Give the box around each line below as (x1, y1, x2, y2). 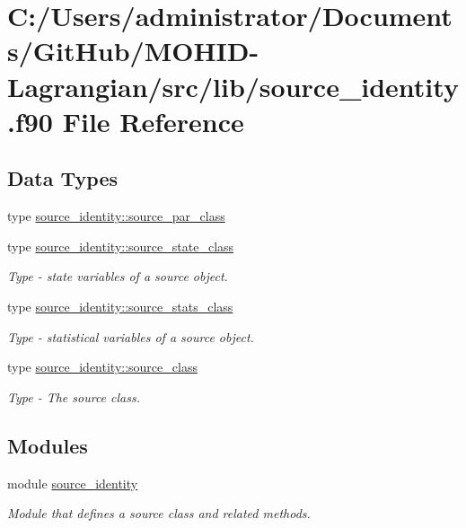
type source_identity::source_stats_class (7, 296, 233, 315)
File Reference (62, 102, 244, 139)
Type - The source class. (7, 387, 140, 406)
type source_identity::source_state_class (7, 236, 234, 255)
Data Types (7, 164, 118, 192)
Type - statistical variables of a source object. (7, 327, 254, 346)
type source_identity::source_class (7, 357, 198, 376)
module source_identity (7, 473, 138, 492)
